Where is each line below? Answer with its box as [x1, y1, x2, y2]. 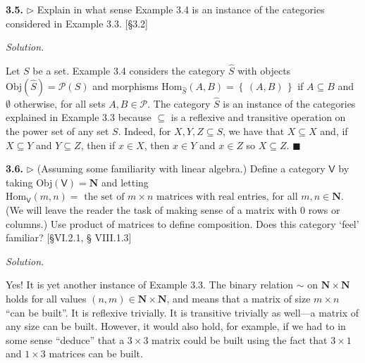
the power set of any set [6, 124, 109, 138]
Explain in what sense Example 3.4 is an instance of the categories [37, 2, 325, 16]
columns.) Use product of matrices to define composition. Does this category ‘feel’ [6, 216, 359, 231]
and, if [320, 124, 348, 138]
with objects [237, 63, 291, 77]
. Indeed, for [118, 124, 171, 138]
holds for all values [6, 291, 87, 305]
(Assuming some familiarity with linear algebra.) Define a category [37, 161, 326, 176]
